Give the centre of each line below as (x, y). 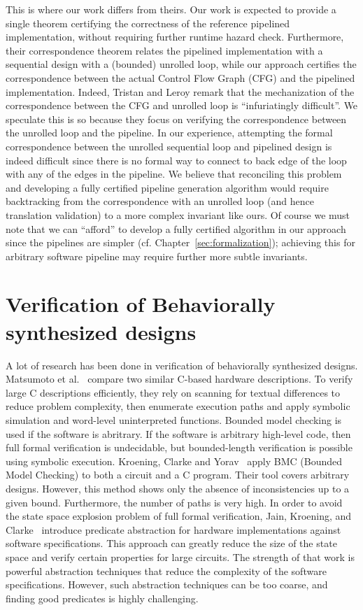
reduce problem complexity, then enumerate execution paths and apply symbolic (178, 406)
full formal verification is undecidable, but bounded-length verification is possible (179, 447)
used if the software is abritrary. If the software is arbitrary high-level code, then (178, 433)
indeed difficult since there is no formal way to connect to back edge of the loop (176, 160)
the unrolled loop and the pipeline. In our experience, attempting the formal (169, 133)
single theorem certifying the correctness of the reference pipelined (148, 23)
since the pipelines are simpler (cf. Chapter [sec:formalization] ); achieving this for (180, 242)
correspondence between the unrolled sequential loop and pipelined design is (169, 146)
